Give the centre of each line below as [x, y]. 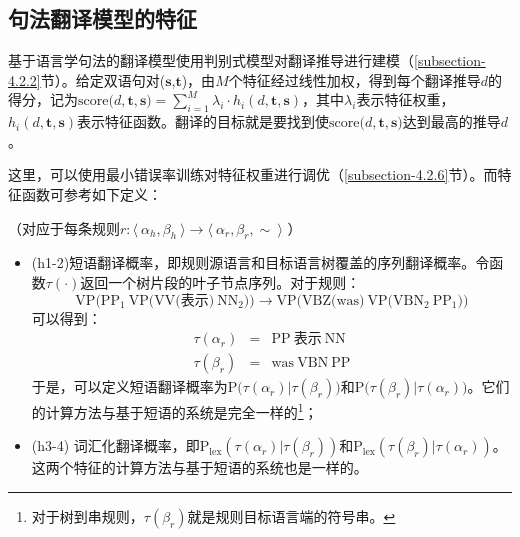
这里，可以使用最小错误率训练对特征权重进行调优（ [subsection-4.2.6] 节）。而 [253, 174]
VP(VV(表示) [171, 300]
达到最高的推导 [451, 121]
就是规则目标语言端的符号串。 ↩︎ [291, 516]
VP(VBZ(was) [320, 300]
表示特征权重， [405, 99]
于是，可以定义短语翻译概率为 [129, 386]
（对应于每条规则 [64, 227]
